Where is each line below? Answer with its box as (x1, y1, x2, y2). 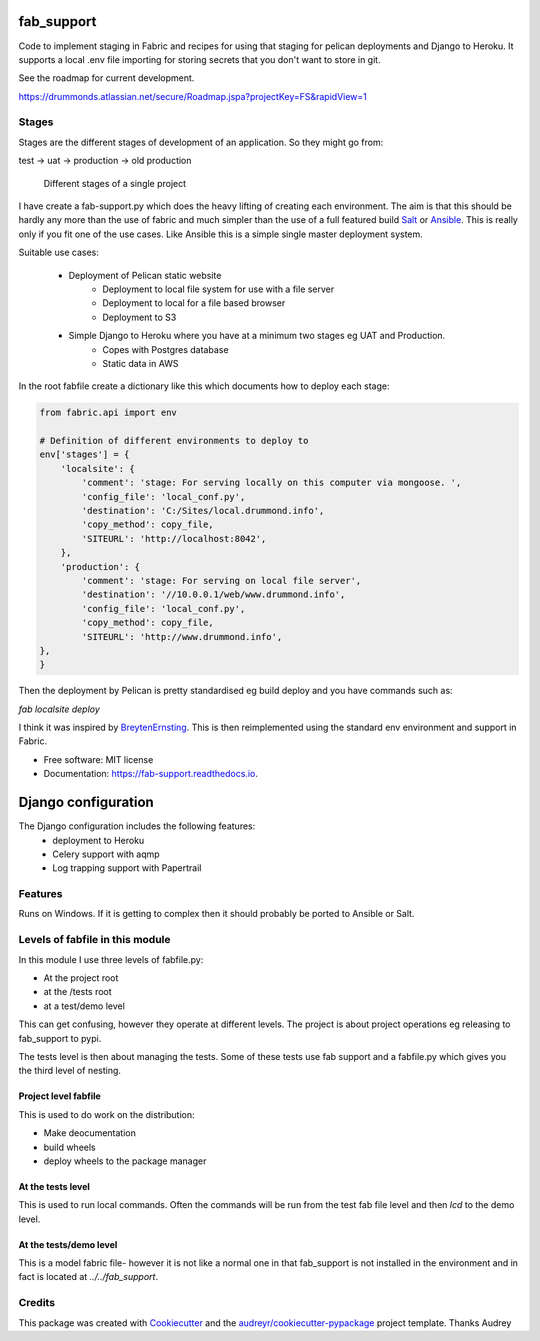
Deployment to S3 (102, 311, 177, 323)
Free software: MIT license (43, 753, 154, 765)
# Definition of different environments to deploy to (39, 435, 309, 447)
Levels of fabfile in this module (18, 933, 171, 947)
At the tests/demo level (18, 1238, 118, 1250)
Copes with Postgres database (102, 343, 229, 355)
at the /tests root (43, 986, 112, 998)
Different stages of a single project (43, 177, 187, 189)
